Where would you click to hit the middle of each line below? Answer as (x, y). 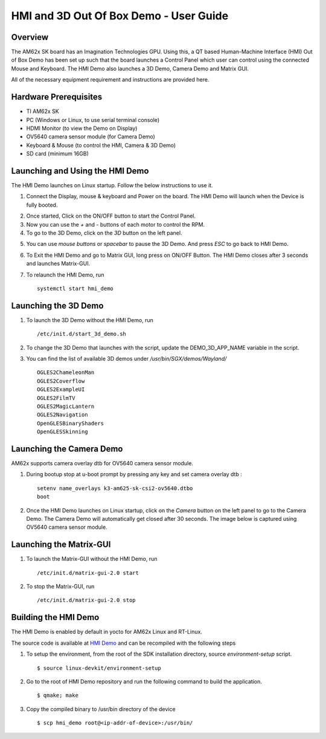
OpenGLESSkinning (62, 432)
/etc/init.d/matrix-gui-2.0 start (88, 573)
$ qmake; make (58, 695)
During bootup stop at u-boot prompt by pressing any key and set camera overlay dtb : (134, 474)
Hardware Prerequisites (57, 97)
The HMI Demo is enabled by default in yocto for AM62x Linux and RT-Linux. (107, 632)
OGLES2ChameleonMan (66, 373)
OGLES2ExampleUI (61, 389)
